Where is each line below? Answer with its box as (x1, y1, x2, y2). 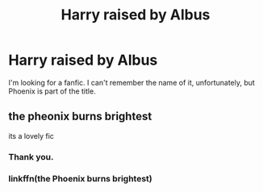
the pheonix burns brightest (8, 110, 152, 123)
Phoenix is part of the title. (8, 86, 96, 96)
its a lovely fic (8, 131, 55, 140)
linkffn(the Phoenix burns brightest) (8, 173, 153, 184)
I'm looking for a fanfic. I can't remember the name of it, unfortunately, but (8, 77, 256, 87)
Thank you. (8, 151, 54, 162)
